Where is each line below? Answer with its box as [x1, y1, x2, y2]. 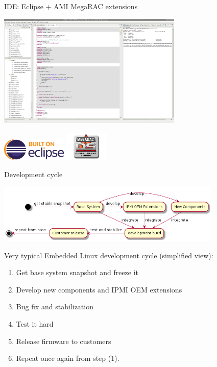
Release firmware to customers [16, 335, 111, 346]
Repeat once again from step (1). [16, 353, 119, 363]
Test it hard [16, 318, 54, 329]
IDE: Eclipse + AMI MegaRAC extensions [4, 1, 138, 11]
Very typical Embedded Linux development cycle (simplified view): [4, 250, 213, 260]
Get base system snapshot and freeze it [16, 267, 139, 278]
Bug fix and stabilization [16, 301, 93, 312]
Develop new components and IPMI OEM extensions [16, 284, 182, 295]
